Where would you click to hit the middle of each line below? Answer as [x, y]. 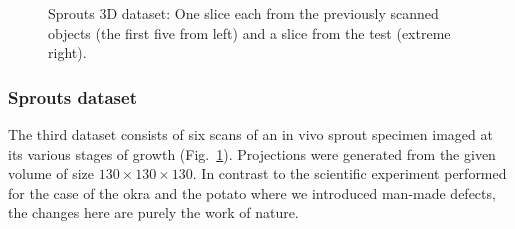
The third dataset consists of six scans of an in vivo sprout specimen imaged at [250, 134]
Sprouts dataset [72, 96]
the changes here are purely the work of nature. [153, 212]
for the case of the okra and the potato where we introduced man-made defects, [252, 192]
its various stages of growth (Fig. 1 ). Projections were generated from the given [252, 153]
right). [67, 52]
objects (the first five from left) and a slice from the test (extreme [249, 32]
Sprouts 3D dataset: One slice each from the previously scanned [243, 13]
